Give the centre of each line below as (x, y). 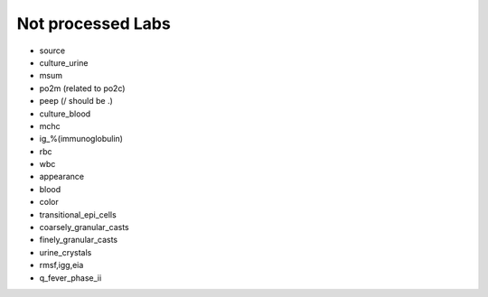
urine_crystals (66, 252)
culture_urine (64, 62)
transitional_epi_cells (78, 214)
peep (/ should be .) (76, 101)
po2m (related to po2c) (82, 88)
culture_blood (65, 114)
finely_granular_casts (79, 240)
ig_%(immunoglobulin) (81, 139)
